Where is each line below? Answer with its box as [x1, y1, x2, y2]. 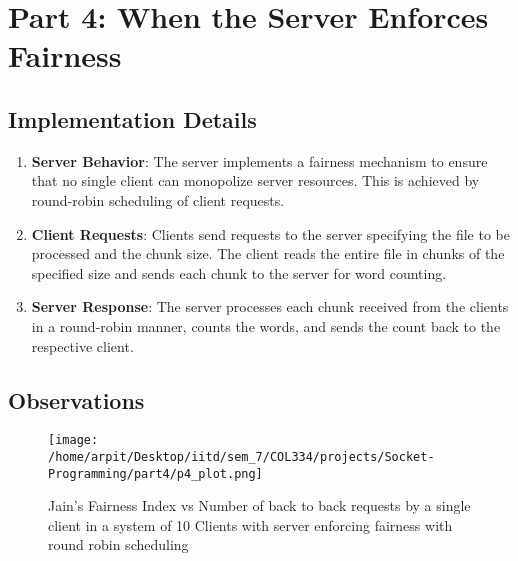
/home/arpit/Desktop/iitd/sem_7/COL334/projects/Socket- [48, 449, 435, 464]
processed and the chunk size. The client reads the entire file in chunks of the [31, 243, 505, 264]
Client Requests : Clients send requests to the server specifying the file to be [31, 223, 510, 244]
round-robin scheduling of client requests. [31, 189, 285, 210]
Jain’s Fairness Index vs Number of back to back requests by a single [48, 495, 471, 516]
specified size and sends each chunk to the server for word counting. [31, 262, 447, 283]
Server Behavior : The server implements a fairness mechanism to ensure [31, 150, 488, 171]
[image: [48, 433, 99, 448]
